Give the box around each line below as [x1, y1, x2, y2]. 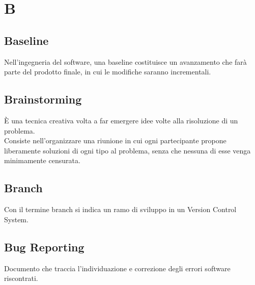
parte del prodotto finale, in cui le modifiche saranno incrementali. [4, 66, 211, 77]
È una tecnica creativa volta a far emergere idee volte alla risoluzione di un [4, 115, 238, 125]
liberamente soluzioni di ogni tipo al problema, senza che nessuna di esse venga [4, 145, 251, 156]
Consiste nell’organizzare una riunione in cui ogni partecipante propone [4, 135, 226, 146]
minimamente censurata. [4, 155, 80, 166]
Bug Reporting [4, 239, 84, 254]
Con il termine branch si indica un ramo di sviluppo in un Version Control [4, 204, 237, 215]
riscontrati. [4, 273, 38, 283]
